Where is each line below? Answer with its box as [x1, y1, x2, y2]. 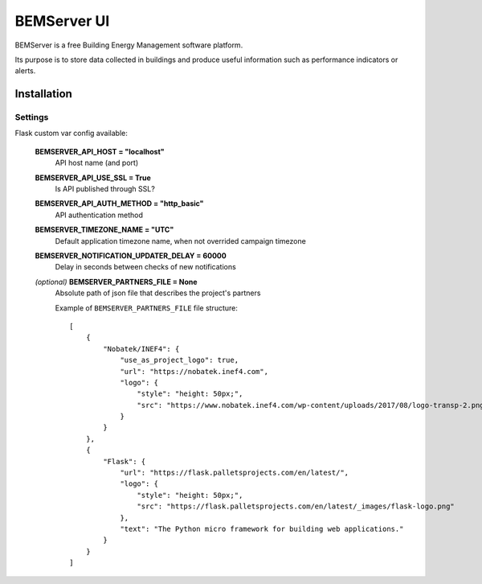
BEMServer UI [14, 12, 110, 30]
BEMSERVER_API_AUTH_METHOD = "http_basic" [35, 199, 204, 208]
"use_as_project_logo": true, [120, 356, 239, 365]
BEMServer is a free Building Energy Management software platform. [14, 40, 243, 50]
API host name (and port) [55, 158, 139, 168]
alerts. [14, 66, 36, 76]
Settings [14, 112, 49, 123]
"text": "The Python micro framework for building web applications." [120, 524, 404, 533]
